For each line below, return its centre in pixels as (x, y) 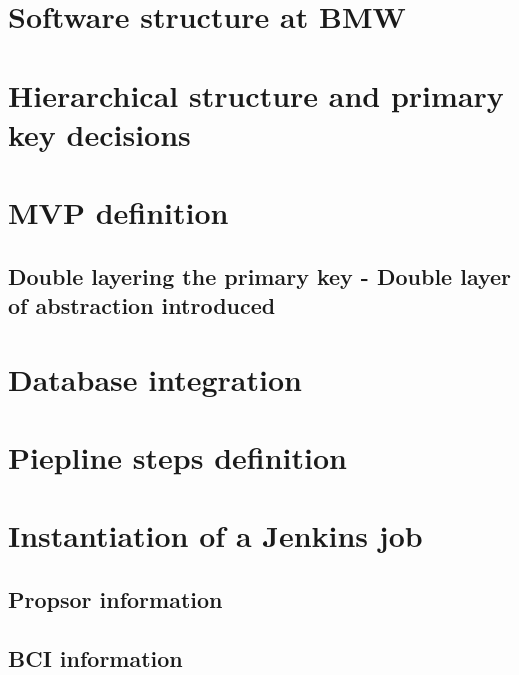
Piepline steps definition (177, 457)
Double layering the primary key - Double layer (260, 275)
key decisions (99, 133)
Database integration (155, 378)
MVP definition (118, 212)
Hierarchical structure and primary (256, 94)
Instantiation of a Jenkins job (215, 535)
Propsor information (115, 599)
